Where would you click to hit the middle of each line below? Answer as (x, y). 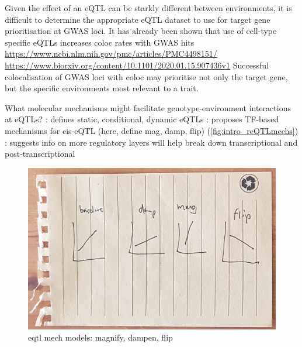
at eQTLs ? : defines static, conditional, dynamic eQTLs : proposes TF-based (142, 119)
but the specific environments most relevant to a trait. (102, 88)
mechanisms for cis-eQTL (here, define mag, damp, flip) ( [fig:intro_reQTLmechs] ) (152, 130)
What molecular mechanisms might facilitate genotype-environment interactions (148, 107)
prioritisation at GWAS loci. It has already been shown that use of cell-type (141, 31)
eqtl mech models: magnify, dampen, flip (100, 337)
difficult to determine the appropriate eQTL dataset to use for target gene (138, 19)
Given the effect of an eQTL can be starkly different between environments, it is (148, 8)
